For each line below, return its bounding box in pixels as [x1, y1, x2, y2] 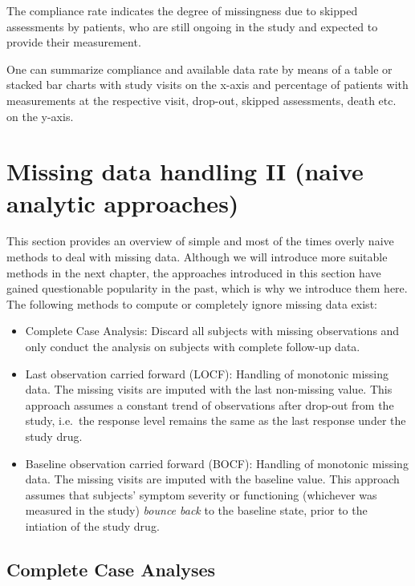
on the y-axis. [6, 107, 74, 124]
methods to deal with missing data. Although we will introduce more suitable [6, 249, 388, 265]
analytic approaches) [6, 186, 239, 219]
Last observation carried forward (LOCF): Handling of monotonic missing [25, 365, 389, 382]
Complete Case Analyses [6, 556, 216, 581]
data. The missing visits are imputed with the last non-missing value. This [25, 381, 393, 398]
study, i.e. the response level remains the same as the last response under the [25, 412, 406, 429]
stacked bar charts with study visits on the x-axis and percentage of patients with [6, 76, 409, 93]
